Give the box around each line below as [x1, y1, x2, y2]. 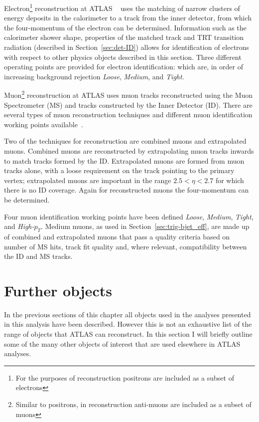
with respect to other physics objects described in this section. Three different [4, 51, 242, 62]
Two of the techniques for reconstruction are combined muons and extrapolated [4, 136, 247, 146]
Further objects [4, 280, 112, 300]
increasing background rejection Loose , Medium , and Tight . [4, 71, 184, 81]
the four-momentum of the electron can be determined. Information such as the [4, 22, 247, 32]
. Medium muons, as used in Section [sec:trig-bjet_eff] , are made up [41, 221, 250, 231]
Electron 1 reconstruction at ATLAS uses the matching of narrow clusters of [4, 1, 240, 13]
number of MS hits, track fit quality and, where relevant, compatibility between [4, 241, 247, 251]
